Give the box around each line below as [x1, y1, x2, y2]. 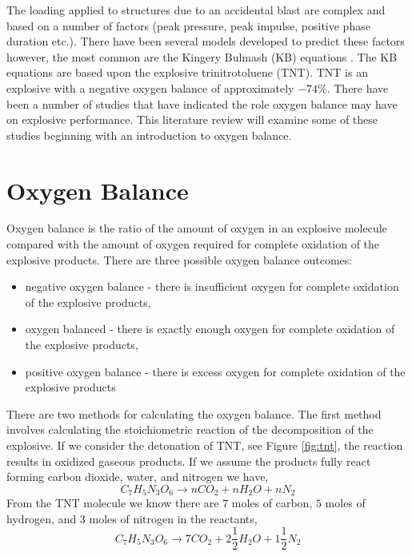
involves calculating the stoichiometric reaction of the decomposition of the [6, 421, 374, 438]
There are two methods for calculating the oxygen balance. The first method [6, 405, 382, 422]
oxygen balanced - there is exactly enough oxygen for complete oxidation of [25, 320, 395, 337]
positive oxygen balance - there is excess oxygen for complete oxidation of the [25, 363, 406, 379]
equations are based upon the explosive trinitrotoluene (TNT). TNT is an [6, 64, 368, 81]
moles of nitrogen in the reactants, [89, 510, 258, 526]
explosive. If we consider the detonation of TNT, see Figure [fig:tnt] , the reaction [6, 437, 403, 453]
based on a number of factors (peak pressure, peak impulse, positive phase [6, 17, 370, 34]
